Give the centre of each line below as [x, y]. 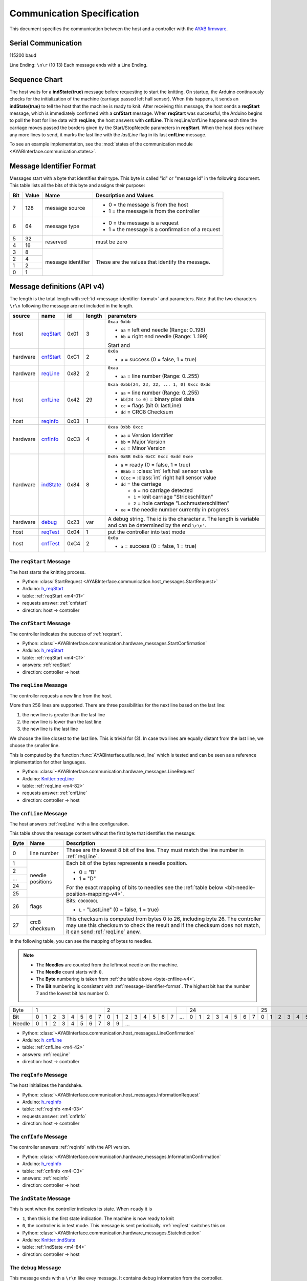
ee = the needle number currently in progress [175, 509]
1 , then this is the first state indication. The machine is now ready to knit [98, 1218]
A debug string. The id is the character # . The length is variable [183, 519]
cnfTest [50, 544]
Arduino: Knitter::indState [49, 1239]
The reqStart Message [40, 562]
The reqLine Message [38, 685]
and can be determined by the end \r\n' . [157, 525]
